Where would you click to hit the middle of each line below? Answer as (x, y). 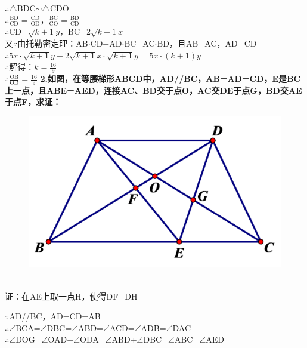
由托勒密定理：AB (53, 43)
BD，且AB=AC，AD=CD (207, 43)
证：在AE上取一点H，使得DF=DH (71, 296)
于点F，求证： (33, 102)
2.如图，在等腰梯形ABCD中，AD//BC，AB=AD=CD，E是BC (170, 78)
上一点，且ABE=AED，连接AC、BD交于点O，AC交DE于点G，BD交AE (153, 90)
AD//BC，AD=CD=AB (55, 316)
